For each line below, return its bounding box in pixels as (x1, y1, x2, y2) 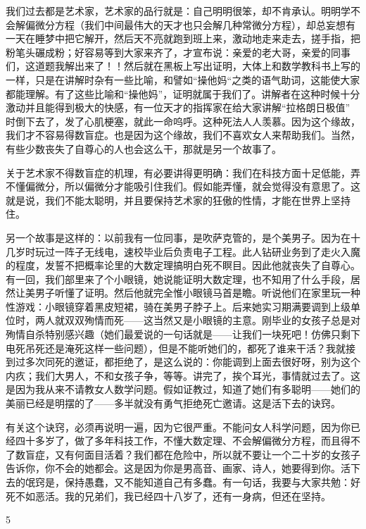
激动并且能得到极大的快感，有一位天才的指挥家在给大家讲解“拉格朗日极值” (6, 100, 351, 115)
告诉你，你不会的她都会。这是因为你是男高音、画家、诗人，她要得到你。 (6, 461, 341, 475)
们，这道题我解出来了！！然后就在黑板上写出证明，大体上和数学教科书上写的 (6, 58, 360, 73)
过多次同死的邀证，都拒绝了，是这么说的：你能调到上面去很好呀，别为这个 (15, 354, 360, 369)
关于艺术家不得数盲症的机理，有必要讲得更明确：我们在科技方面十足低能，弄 (6, 165, 360, 180)
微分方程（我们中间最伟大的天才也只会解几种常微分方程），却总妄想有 (34, 17, 355, 32)
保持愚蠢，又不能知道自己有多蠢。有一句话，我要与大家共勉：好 (64, 475, 360, 489)
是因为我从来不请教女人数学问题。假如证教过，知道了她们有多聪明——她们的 (6, 382, 360, 397)
